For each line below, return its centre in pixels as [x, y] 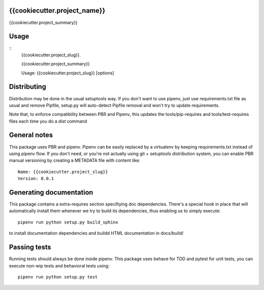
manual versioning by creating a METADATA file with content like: [75, 160]
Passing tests [30, 247]
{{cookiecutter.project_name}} [57, 11]
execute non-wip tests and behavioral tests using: [59, 266]
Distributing [28, 87]
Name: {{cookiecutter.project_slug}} [63, 172]
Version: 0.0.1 [36, 179]
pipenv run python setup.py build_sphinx [68, 222]
